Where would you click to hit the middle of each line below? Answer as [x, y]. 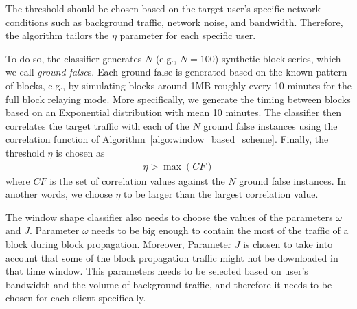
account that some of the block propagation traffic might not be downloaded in [172, 257]
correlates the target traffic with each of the [97, 125]
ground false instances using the [270, 125]
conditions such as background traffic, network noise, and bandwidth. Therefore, [174, 22]
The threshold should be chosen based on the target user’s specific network [163, 8]
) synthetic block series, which [278, 58]
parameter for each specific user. [188, 35]
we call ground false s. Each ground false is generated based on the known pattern [176, 72]
